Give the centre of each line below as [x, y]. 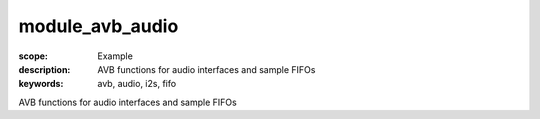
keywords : [41, 84]
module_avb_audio [98, 26]
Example [115, 56]
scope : [33, 56]
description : [44, 69]
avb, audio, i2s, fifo [137, 84]
